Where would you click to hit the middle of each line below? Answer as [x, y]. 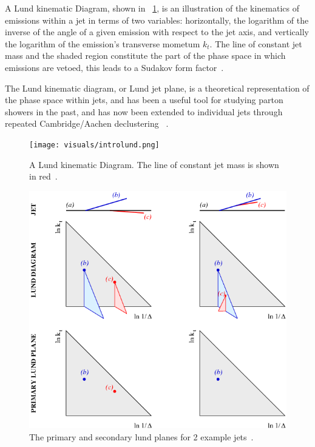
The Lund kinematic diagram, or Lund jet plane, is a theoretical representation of [157, 88]
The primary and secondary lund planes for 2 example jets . [141, 436]
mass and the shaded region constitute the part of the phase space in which [145, 55]
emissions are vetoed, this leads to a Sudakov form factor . [114, 67]
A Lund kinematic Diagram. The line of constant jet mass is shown [154, 164]
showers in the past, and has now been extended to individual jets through [144, 111]
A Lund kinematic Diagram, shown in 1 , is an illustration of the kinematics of [152, 8]
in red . [43, 176]
